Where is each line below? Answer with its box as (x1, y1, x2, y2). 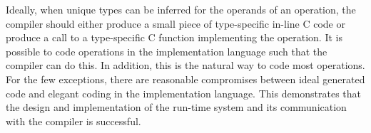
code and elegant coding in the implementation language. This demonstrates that (6, 85, 362, 100)
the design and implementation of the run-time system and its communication (6, 100, 347, 115)
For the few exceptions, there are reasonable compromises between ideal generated (6, 71, 365, 86)
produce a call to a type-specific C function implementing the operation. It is (6, 30, 342, 45)
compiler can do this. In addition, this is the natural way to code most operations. (6, 58, 365, 73)
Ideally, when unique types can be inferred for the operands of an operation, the (6, 2, 356, 16)
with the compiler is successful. (6, 113, 141, 128)
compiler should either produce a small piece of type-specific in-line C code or (6, 16, 345, 31)
